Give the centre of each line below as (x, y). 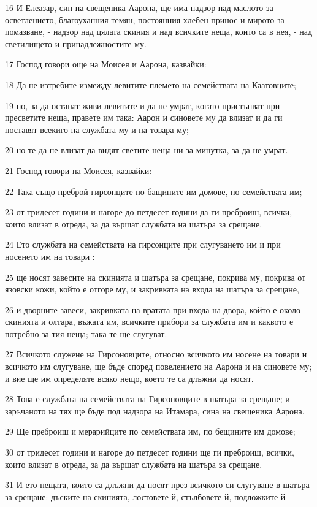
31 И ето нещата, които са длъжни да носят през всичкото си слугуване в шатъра (157, 485)
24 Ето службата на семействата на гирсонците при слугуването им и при (143, 244)
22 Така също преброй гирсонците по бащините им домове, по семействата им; (154, 191)
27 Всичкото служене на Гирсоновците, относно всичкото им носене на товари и (156, 354)
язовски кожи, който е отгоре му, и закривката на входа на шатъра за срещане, (152, 289)
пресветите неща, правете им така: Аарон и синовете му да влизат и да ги (144, 117)
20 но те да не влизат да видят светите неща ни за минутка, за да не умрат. (147, 150)
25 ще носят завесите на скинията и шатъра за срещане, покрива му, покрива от (155, 277)
